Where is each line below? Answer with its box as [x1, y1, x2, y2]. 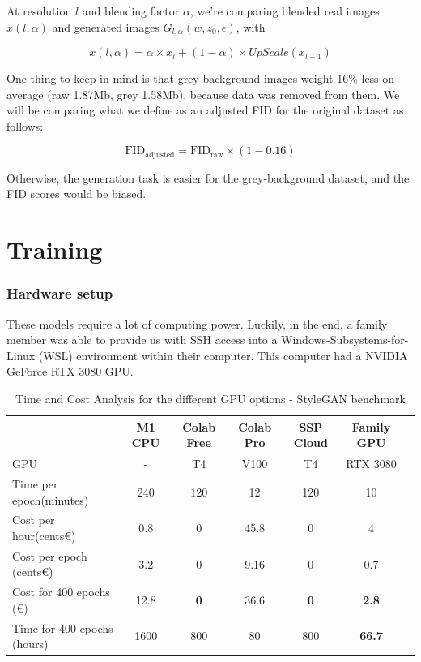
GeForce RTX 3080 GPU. [6, 363, 134, 380]
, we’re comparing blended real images [189, 2, 380, 19]
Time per [12, 475, 58, 492]
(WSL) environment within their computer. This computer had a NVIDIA [38, 346, 408, 363]
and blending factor [82, 2, 180, 19]
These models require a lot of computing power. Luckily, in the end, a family [6, 315, 388, 332]
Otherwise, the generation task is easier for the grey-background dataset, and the [6, 169, 410, 186]
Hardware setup [6, 283, 113, 303]
